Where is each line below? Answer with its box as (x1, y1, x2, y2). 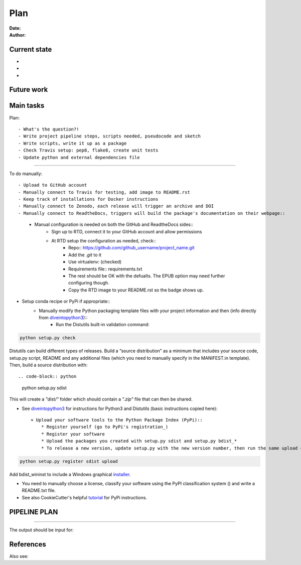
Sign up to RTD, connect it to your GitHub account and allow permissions (51, 228, 202, 234)
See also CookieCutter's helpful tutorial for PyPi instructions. (22, 494, 147, 500)
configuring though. (68, 280, 110, 286)
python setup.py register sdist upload (20, 458, 118, 464)
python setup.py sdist (22, 384, 67, 391)
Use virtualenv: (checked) (68, 259, 122, 265)
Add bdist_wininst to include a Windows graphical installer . (9, 471, 131, 477)
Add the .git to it (68, 251, 101, 258)
